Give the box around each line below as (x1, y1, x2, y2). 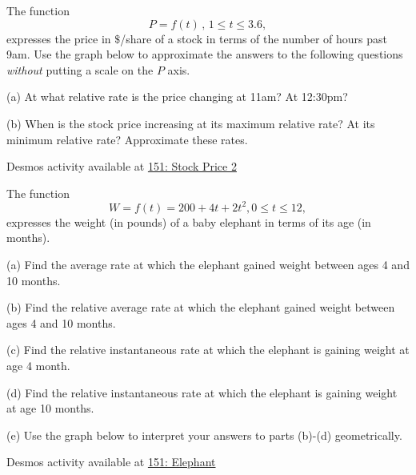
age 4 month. (6, 357, 70, 373)
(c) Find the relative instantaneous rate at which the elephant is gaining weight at (6, 341, 410, 358)
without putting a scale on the (6, 61, 154, 78)
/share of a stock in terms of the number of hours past (120, 30, 388, 46)
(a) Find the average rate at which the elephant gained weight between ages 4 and (6, 256, 410, 273)
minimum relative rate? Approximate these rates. (6, 131, 248, 147)
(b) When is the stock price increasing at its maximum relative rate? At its (6, 115, 375, 131)
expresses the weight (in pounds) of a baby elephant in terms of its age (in (6, 213, 371, 230)
